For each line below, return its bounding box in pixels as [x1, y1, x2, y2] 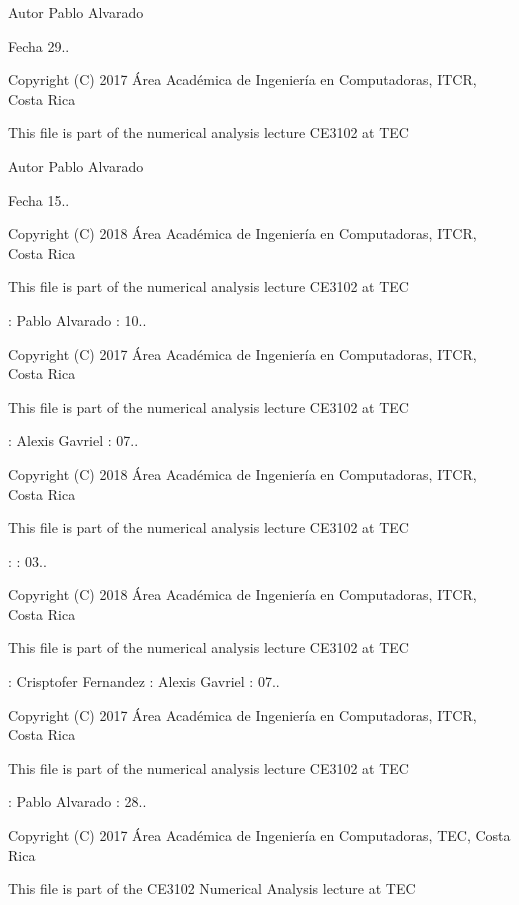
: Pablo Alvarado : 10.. [8, 309, 147, 330]
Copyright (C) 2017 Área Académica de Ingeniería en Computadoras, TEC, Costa [8, 825, 511, 846]
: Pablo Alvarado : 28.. [8, 791, 147, 812]
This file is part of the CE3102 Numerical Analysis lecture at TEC [8, 878, 416, 899]
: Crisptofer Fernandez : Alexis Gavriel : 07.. [8, 671, 280, 692]
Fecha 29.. [8, 35, 70, 56]
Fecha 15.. [8, 189, 70, 210]
